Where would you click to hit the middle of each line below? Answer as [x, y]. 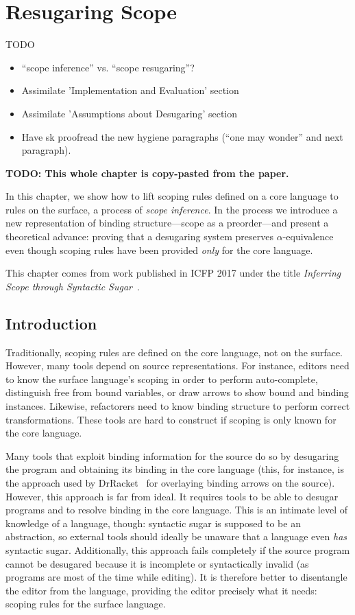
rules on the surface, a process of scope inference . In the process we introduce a [172, 209]
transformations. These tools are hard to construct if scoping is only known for [171, 419]
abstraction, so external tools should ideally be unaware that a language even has [176, 536]
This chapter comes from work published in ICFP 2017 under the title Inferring [173, 273]
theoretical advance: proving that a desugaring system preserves [140, 236]
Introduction [51, 323]
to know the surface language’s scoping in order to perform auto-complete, [162, 379]
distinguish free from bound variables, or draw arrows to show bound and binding [177, 392]
